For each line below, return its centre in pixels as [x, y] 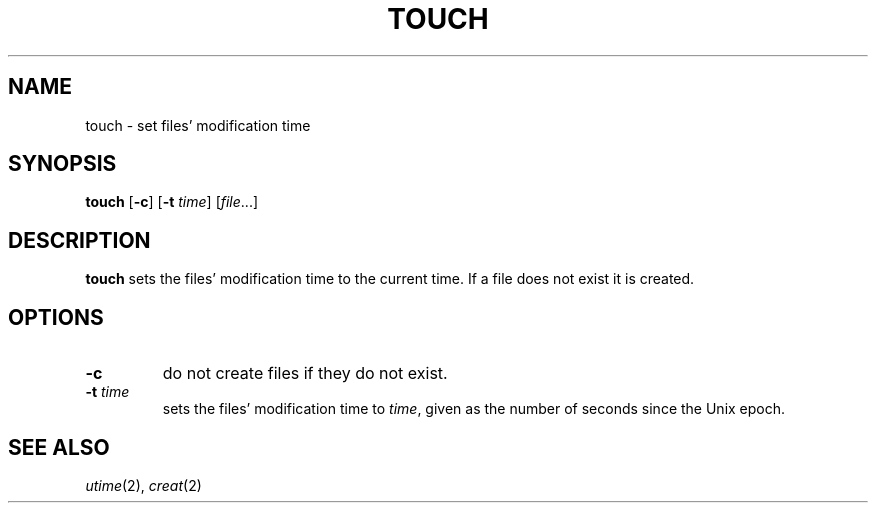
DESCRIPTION [79, 240]
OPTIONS [56, 317]
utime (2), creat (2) [143, 485]
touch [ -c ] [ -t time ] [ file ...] [172, 202]
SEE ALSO [59, 447]
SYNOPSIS [62, 164]
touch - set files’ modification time [198, 125]
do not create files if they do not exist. [305, 373]
